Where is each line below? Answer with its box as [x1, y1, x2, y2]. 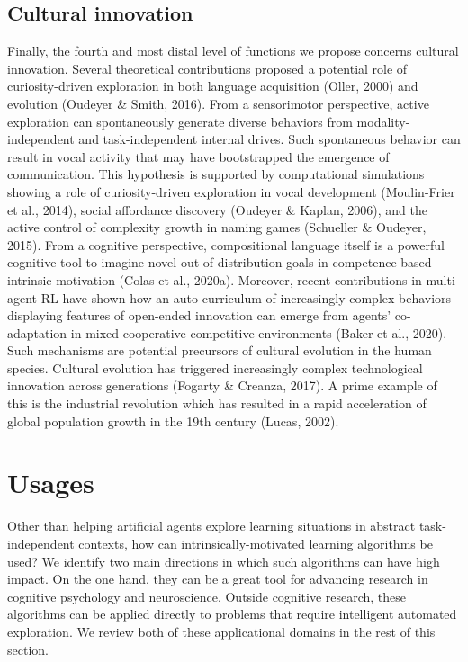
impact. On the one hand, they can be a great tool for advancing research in [7, 569, 428, 588]
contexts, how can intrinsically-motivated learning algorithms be [78, 533, 433, 552]
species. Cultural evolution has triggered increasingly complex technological [7, 358, 423, 377]
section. [7, 640, 49, 658]
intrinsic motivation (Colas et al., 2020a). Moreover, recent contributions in [7, 270, 422, 289]
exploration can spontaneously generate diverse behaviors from [7, 112, 353, 130]
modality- [356, 112, 410, 130]
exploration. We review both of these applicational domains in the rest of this [7, 622, 436, 640]
